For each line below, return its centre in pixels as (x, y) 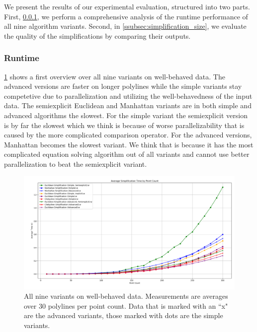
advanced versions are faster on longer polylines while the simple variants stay (123, 86)
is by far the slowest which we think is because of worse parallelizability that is (124, 125)
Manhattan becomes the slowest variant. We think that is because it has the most (129, 144)
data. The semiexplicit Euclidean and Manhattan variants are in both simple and (128, 105)
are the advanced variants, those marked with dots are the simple (124, 315)
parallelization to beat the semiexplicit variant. (76, 164)
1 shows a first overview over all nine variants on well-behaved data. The (115, 76)
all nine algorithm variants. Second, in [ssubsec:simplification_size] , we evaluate (125, 26)
